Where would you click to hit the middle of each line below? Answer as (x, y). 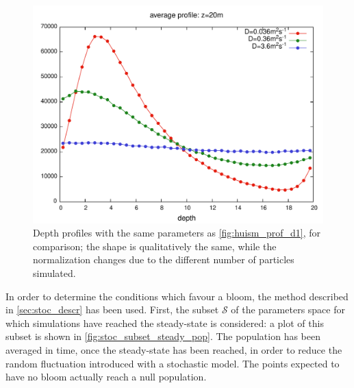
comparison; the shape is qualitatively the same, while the (155, 246)
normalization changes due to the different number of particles (164, 259)
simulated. (54, 272)
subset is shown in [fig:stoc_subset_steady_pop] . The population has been (163, 336)
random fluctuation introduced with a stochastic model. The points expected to (173, 363)
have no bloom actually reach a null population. (106, 377)
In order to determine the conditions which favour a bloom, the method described (177, 296)
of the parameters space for (288, 310)
